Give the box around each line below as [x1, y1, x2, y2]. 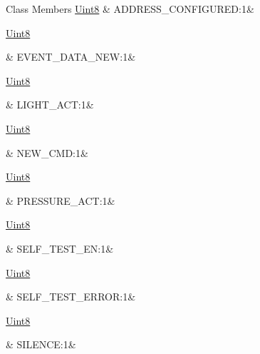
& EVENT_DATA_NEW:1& [6, 49, 136, 64]
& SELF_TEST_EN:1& [6, 241, 114, 256]
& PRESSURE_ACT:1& [6, 193, 115, 208]
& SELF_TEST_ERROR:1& [6, 289, 136, 304]
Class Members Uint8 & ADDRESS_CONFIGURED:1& [6, 1, 254, 16]
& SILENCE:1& [6, 337, 76, 352]
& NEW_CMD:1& [6, 145, 88, 160]
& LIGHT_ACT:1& [6, 97, 94, 112]
